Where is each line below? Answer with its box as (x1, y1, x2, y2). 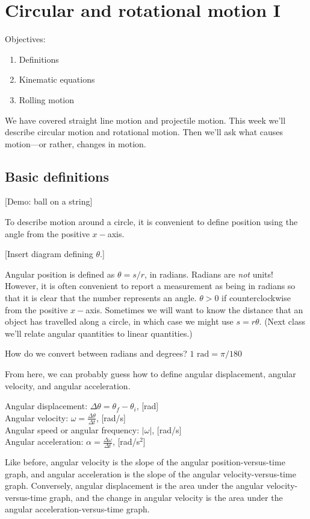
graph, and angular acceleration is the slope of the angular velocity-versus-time (5, 467, 296, 480)
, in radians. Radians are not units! (144, 267, 273, 280)
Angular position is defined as (5, 267, 115, 280)
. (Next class (259, 315, 305, 328)
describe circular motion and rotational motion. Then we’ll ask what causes (5, 126, 284, 138)
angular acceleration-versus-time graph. (5, 503, 150, 515)
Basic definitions (5, 167, 110, 185)
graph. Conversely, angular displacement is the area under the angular (5, 479, 264, 492)
